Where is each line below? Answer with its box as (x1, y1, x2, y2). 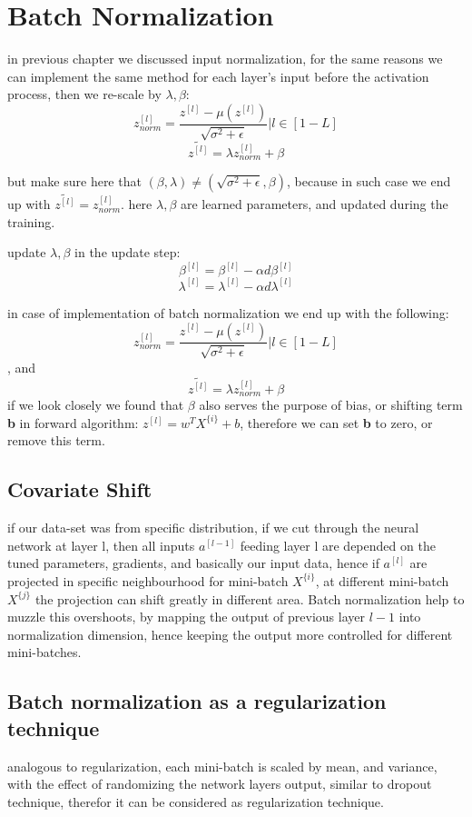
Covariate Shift (7, 475, 152, 503)
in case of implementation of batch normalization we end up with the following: (7, 303, 449, 322)
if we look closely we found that (7, 395, 184, 414)
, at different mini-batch (315, 571, 449, 590)
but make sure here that (7, 172, 142, 191)
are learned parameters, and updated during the (180, 194, 448, 214)
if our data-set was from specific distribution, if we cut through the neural (7, 518, 419, 537)
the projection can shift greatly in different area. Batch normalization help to (34, 589, 465, 608)
